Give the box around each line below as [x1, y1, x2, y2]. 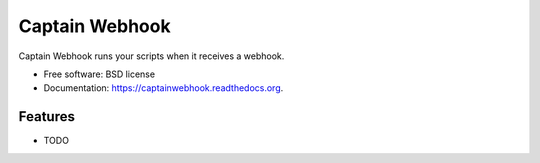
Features [18, 108, 75, 125]
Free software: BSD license [43, 68, 155, 80]
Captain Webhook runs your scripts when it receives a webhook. [18, 50, 285, 62]
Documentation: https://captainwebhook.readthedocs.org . [43, 82, 284, 94]
